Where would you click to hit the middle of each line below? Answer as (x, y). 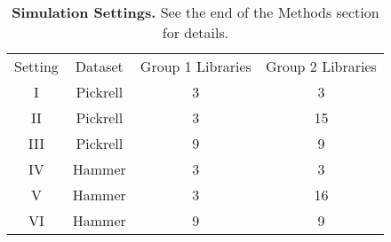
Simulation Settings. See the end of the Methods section (195, 12)
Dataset (99, 66)
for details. (195, 32)
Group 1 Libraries (195, 66)
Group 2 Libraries (321, 66)
